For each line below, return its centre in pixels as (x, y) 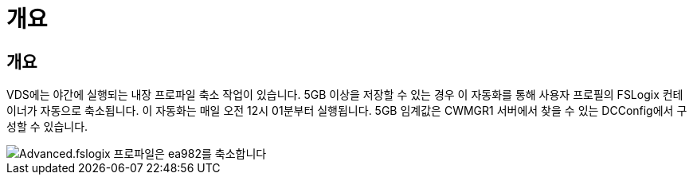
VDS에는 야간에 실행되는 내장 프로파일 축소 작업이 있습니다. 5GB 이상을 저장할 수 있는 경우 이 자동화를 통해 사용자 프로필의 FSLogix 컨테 (345, 95)
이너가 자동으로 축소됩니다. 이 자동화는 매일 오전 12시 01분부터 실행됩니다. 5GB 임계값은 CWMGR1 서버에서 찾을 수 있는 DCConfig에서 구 (347, 111)
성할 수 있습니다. (47, 127)
